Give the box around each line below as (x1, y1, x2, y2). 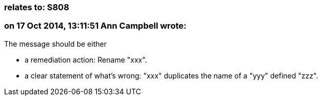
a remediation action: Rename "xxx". (25, 55, 147, 64)
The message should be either (4, 39, 107, 48)
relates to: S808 (4, 2, 69, 12)
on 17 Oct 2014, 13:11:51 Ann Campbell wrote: (4, 21, 187, 31)
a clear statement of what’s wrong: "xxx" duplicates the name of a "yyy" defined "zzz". (25, 71, 318, 80)
